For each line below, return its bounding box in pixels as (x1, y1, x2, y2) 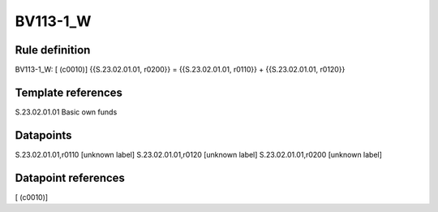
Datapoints (15, 128, 72, 142)
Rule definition (15, 43, 91, 57)
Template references (15, 85, 123, 99)
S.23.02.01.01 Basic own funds (15, 106, 118, 117)
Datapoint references (15, 171, 126, 184)
